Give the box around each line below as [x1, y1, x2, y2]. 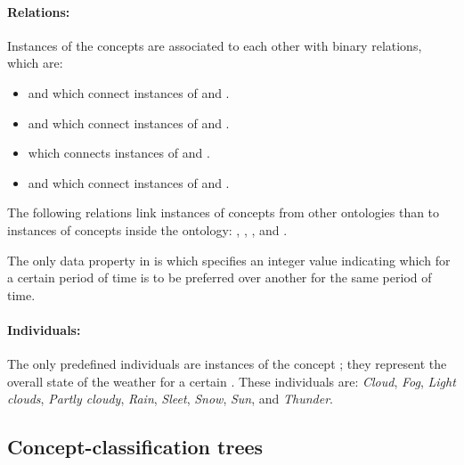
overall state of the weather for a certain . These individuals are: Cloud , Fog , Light [7, 371, 456, 390]
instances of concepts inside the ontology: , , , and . [7, 220, 288, 239]
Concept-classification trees [7, 433, 264, 461]
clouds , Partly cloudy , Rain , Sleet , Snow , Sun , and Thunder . [7, 389, 333, 408]
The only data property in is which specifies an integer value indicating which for [7, 250, 451, 269]
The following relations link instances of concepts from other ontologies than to [7, 203, 440, 222]
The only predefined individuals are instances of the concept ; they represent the [7, 355, 447, 373]
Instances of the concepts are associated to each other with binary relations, [7, 36, 422, 54]
